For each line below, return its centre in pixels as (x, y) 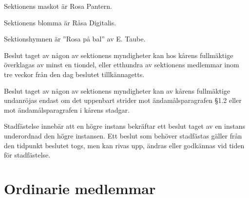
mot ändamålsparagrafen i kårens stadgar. (67, 109)
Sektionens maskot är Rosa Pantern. (58, 6)
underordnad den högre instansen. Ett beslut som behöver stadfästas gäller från (123, 135)
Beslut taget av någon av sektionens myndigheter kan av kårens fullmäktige (117, 90)
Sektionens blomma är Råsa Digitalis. (60, 22)
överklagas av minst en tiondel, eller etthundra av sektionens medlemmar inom (122, 65)
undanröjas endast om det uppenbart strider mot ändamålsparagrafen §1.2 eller (123, 100)
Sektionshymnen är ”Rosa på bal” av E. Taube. (75, 39)
